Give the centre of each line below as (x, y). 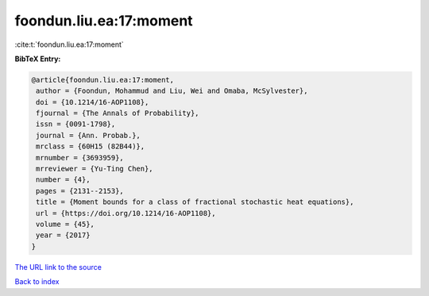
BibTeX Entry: (38, 59)
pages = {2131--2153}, (80, 191)
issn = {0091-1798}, (76, 124)
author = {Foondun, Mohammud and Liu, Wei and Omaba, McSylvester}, (172, 91)
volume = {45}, (66, 224)
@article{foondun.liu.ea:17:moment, (103, 80)
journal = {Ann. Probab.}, (88, 135)
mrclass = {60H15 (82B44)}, (91, 146)
